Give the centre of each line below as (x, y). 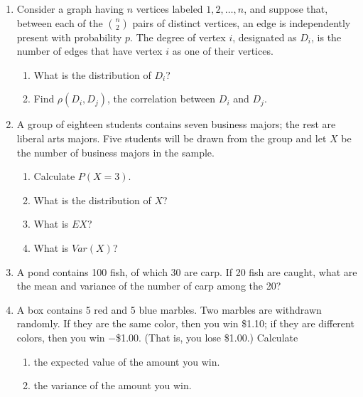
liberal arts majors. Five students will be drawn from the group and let (172, 138)
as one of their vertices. (223, 51)
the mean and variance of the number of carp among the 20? (149, 286)
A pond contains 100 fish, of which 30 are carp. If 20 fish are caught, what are (187, 271)
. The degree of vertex (178, 37)
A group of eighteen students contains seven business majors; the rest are (176, 124)
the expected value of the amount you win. (127, 361)
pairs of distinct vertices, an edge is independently (242, 22)
